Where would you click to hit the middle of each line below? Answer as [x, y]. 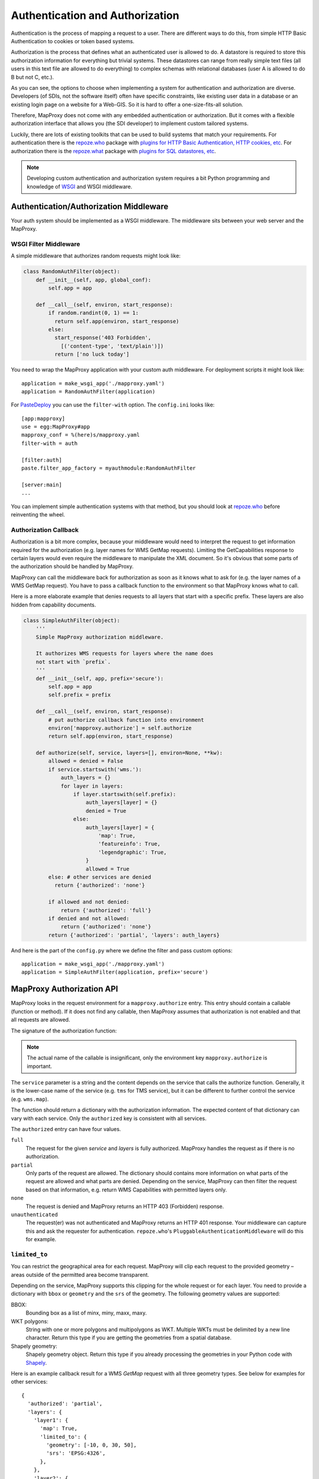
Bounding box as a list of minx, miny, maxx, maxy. [86, 1313]
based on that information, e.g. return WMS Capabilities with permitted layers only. [126, 1190]
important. [40, 1066]
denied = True [106, 811]
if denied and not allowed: [89, 918]
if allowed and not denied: [89, 902]
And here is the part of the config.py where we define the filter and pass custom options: [122, 950]
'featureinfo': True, [129, 844]
